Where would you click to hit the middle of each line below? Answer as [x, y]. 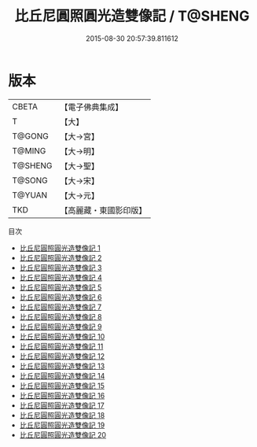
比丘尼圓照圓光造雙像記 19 [62, 425]
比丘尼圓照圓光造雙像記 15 [62, 386]
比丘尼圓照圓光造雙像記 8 [61, 316]
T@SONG [30, 180]
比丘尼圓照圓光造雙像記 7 [61, 307]
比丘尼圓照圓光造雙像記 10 [62, 336]
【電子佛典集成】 [92, 107]
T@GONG [30, 136]
